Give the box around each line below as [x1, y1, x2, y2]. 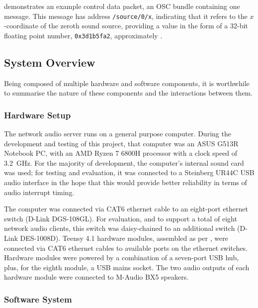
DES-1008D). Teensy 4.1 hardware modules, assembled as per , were [20, 233, 228, 243]
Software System [4, 293, 72, 305]
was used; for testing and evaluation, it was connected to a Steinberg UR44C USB [4, 167, 255, 178]
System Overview [4, 54, 95, 70]
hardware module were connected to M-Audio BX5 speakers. [4, 272, 189, 282]
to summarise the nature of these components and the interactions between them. [4, 88, 253, 98]
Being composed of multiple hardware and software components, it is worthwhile [4, 78, 250, 88]
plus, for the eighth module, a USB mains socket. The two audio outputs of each [4, 262, 250, 272]
